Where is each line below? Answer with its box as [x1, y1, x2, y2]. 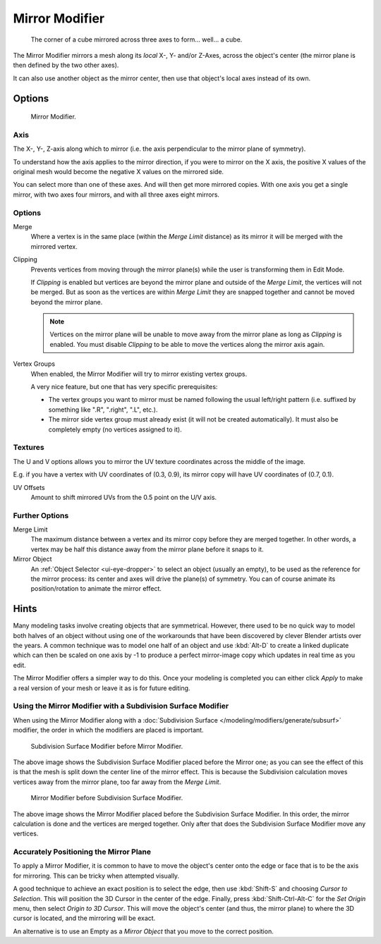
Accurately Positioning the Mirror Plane [13, 847, 152, 857]
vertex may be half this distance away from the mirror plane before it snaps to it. [30, 545, 264, 553]
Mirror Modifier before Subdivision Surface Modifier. [30, 794, 183, 802]
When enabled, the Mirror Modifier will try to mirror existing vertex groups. [30, 369, 247, 378]
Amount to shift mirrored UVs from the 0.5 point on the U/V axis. [30, 493, 217, 501]
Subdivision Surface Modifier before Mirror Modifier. [30, 742, 183, 750]
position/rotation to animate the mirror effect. [30, 584, 162, 593]
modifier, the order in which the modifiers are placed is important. [13, 726, 204, 735]
